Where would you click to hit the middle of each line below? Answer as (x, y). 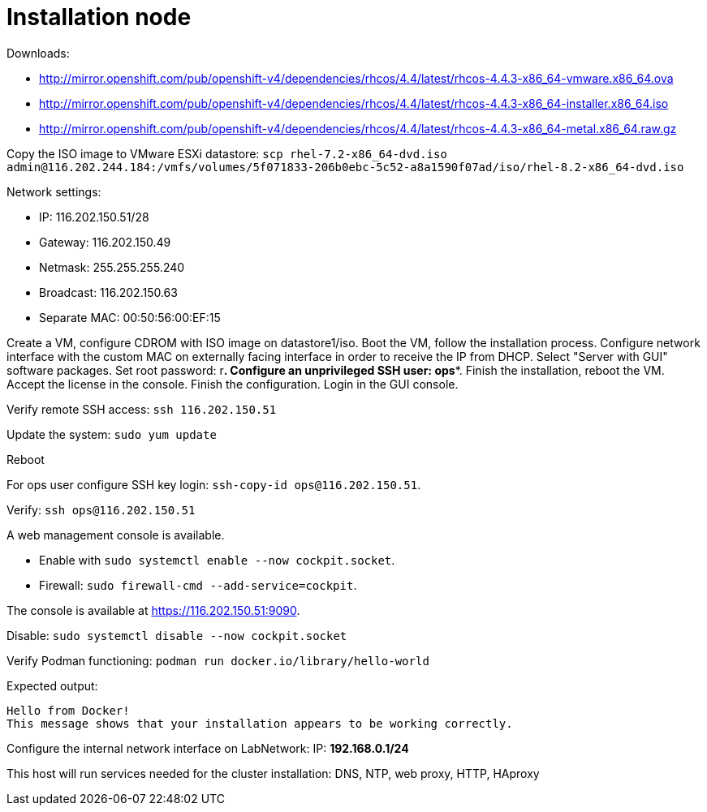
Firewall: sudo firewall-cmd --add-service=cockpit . (198, 585)
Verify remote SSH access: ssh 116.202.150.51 (142, 409)
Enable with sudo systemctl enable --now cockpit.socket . (217, 560)
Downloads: (38, 53)
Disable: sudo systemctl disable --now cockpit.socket (177, 635)
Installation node (99, 17)
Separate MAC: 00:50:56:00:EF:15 (130, 317)
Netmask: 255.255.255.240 (112, 267)
